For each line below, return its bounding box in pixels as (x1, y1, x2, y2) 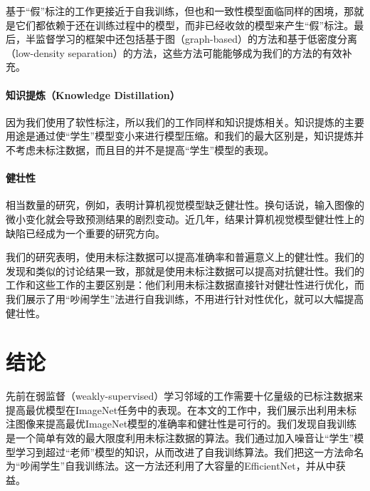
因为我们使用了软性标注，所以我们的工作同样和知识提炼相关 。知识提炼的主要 (6, 114, 364, 129)
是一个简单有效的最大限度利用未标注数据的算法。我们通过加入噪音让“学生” (6, 430, 354, 445)
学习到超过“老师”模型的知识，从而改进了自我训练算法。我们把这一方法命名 (15, 444, 364, 459)
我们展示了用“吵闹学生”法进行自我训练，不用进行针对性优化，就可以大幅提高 (6, 291, 364, 306)
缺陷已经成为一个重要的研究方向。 (6, 225, 165, 240)
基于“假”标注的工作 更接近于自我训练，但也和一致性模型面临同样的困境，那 (6, 4, 354, 18)
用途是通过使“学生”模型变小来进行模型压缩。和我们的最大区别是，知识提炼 (6, 128, 354, 143)
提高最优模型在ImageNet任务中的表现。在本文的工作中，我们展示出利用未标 (6, 402, 357, 417)
